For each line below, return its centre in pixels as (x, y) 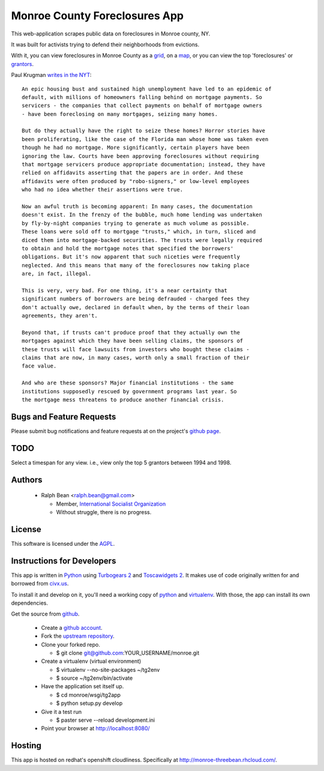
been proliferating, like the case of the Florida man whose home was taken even (145, 139)
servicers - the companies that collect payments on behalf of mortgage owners (142, 106)
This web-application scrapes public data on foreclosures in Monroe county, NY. (111, 34)
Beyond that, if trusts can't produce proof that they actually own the (131, 332)
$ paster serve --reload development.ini (106, 720)
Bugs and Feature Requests (64, 416)
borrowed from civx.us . (40, 584)
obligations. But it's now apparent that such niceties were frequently (131, 257)
